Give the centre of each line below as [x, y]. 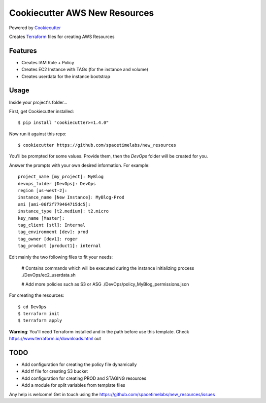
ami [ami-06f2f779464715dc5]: [54, 204]
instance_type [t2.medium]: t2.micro [64, 211]
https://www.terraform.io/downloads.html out [55, 339]
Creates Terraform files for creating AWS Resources [62, 37]
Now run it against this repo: [38, 134]
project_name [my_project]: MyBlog [61, 177]
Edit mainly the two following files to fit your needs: [61, 257]
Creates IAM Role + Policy [48, 62]
